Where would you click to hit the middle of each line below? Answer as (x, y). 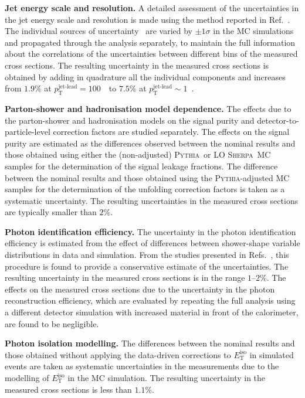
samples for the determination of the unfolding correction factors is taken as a (145, 189)
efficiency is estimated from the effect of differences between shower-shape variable (152, 243)
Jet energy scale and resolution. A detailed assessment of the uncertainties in (152, 8)
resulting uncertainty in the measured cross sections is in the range (125, 278)
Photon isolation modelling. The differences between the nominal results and (150, 343)
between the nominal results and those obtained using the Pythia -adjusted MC (147, 177)
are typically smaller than (51, 212)
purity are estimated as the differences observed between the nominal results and (150, 143)
